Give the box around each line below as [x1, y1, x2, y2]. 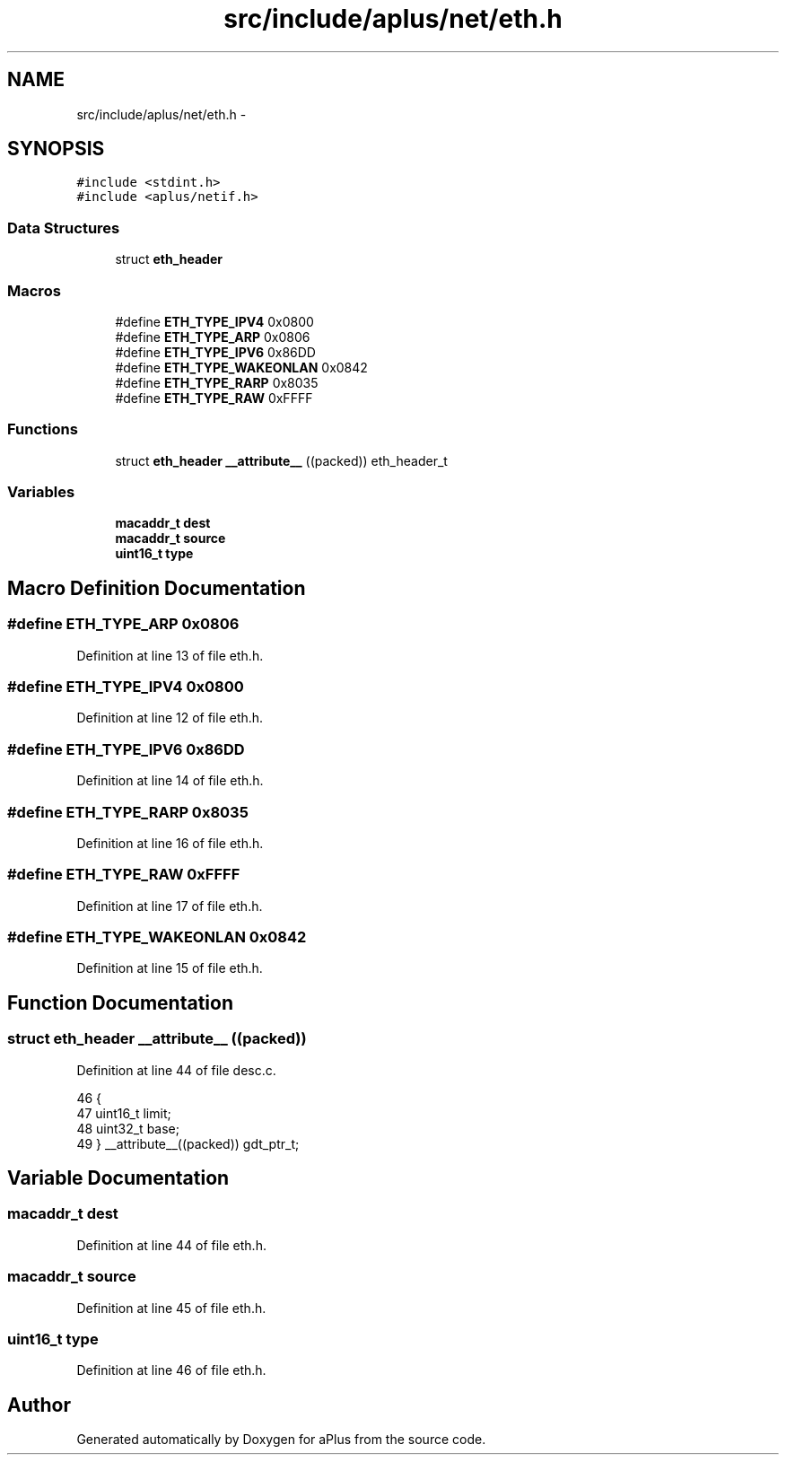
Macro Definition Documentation [7, 576, 306, 600]
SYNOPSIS [7, 137, 105, 161]
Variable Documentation [7, 1167, 230, 1190]
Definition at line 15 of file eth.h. [76, 960, 263, 976]
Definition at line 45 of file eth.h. [76, 1300, 266, 1316]
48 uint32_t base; [76, 1120, 179, 1136]
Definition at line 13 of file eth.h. [76, 647, 264, 663]
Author [7, 1393, 71, 1416]
